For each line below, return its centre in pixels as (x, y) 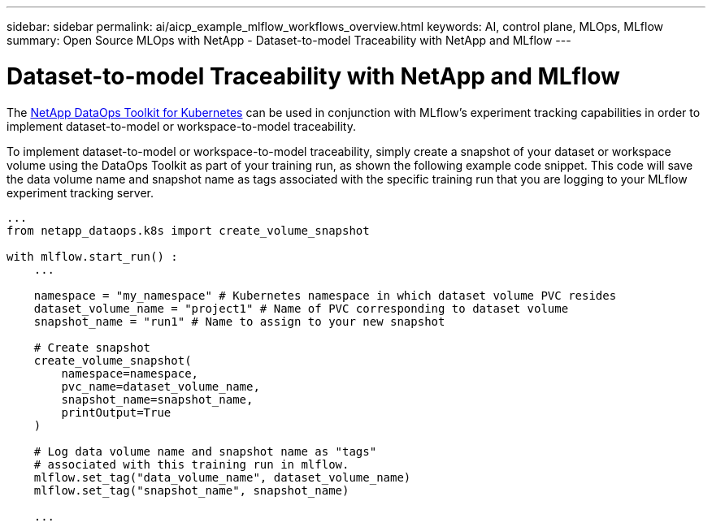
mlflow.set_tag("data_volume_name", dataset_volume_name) (222, 477)
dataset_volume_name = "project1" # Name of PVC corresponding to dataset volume (301, 308)
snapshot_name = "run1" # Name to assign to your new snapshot (239, 321)
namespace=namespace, (130, 373)
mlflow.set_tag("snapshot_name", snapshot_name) (191, 490)
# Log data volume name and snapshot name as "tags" (205, 451)
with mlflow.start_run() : (92, 256)
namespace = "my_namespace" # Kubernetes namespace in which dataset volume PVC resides (325, 295)
